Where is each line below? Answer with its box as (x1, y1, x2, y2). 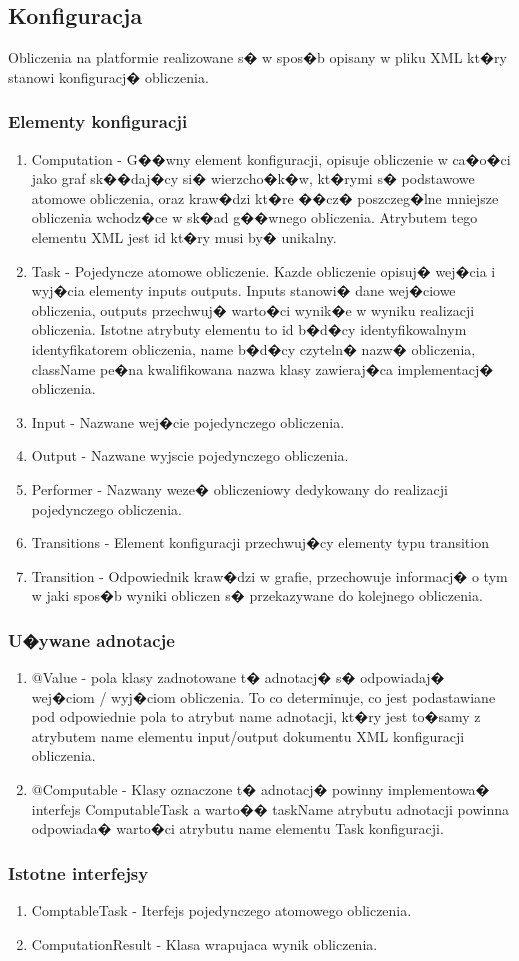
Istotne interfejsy (8, 860, 149, 885)
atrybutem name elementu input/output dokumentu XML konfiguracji (31, 725, 465, 746)
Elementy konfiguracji (8, 109, 188, 134)
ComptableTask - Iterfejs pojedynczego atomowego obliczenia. (31, 900, 412, 921)
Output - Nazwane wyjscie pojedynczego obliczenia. (31, 445, 349, 466)
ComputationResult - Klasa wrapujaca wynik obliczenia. (31, 933, 378, 954)
